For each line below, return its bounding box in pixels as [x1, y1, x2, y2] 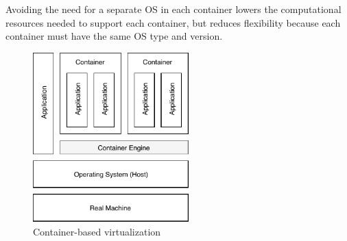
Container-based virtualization [33, 225, 161, 239]
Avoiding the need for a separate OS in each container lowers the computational [5, 2, 342, 16]
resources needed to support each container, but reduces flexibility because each [5, 15, 341, 29]
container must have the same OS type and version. [5, 29, 223, 43]
